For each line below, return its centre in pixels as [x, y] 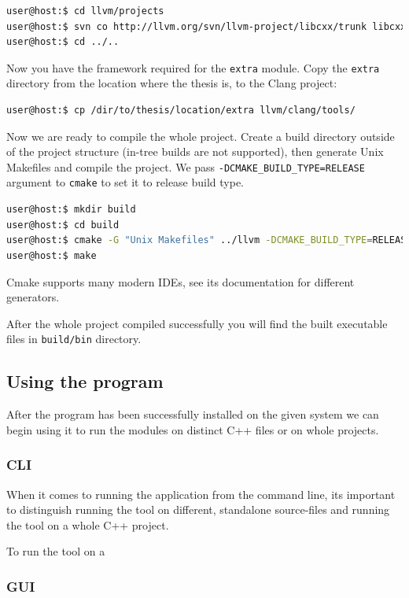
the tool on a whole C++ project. [88, 524]
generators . [33, 297]
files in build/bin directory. [74, 339]
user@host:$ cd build [63, 225]
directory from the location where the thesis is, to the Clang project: [172, 83]
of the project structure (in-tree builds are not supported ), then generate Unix [195, 151]
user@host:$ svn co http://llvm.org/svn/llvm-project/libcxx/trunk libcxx [206, 26]
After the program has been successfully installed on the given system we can [193, 414]
